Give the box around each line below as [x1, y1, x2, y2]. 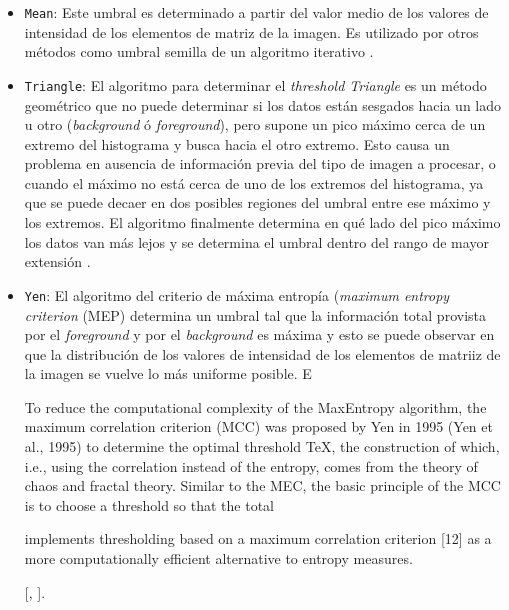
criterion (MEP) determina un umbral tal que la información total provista [24, 304, 486, 325]
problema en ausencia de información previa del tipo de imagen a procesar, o [24, 153, 496, 174]
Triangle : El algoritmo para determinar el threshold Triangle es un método [24, 74, 487, 95]
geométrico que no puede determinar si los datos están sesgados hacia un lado [24, 94, 502, 115]
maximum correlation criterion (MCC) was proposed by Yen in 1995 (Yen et [24, 416, 493, 437]
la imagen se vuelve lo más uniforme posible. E [24, 363, 312, 384]
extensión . [24, 251, 91, 272]
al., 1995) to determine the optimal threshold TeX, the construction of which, [24, 436, 500, 457]
